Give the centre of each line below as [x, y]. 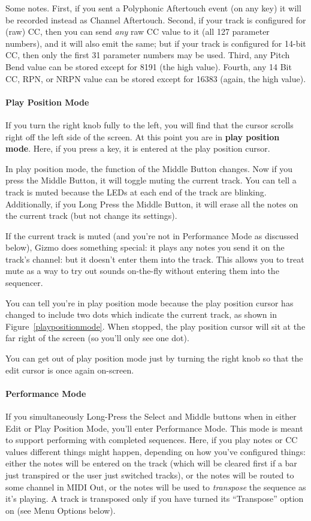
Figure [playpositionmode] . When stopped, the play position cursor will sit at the [155, 326]
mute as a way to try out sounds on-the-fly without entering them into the [142, 271]
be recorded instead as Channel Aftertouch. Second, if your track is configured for [156, 19]
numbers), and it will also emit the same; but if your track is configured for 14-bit [156, 43]
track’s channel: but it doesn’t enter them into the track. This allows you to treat [155, 259]
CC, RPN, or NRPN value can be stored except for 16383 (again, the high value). [156, 78]
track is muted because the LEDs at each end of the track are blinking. [136, 192]
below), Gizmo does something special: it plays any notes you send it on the [145, 247]
